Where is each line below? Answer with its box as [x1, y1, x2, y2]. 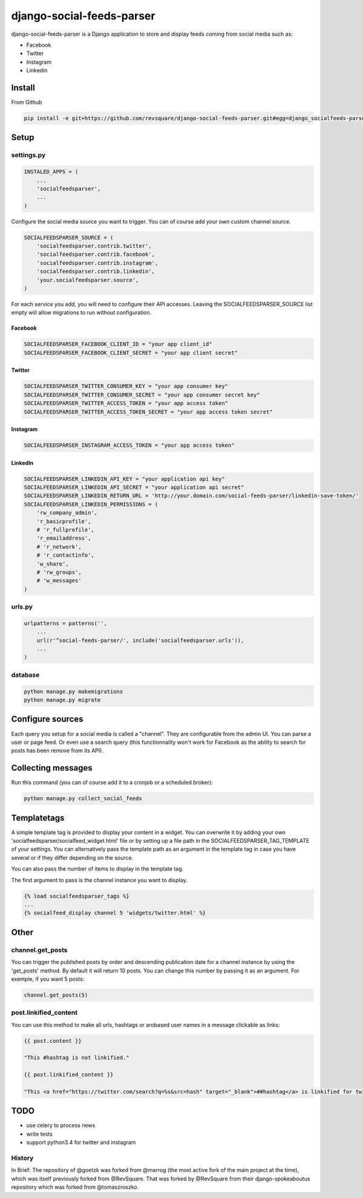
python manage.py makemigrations [24, 688, 123, 695]
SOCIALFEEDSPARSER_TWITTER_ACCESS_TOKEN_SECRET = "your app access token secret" [24, 408, 273, 415]
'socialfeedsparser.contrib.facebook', [36, 251, 155, 258]
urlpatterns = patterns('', [24, 620, 107, 627]
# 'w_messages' [36, 577, 82, 584]
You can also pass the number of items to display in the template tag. [11, 865, 184, 872]
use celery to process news [26, 1122, 96, 1129]
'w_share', [36, 560, 69, 567]
